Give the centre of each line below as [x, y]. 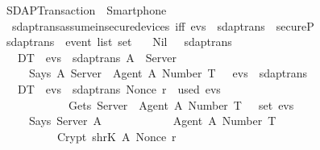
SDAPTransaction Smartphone [86, 10]
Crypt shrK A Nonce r [116, 136]
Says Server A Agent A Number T [152, 121]
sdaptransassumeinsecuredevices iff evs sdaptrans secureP [163, 25]
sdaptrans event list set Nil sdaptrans [119, 42]
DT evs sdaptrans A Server [97, 57]
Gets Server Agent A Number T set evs [181, 104]
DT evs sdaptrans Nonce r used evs [119, 88]
